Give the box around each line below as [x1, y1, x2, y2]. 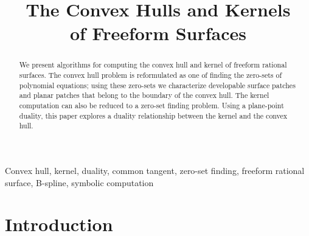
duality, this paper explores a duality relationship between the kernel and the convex [19, 110, 288, 120]
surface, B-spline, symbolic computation [5, 176, 154, 189]
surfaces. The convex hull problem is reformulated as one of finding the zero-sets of [19, 70, 282, 80]
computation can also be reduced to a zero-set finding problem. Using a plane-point [19, 100, 284, 110]
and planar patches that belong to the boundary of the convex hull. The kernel [19, 90, 269, 100]
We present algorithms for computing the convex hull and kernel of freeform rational [19, 60, 287, 70]
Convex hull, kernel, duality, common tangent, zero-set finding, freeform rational [5, 164, 305, 176]
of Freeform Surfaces [69, 21, 247, 46]
